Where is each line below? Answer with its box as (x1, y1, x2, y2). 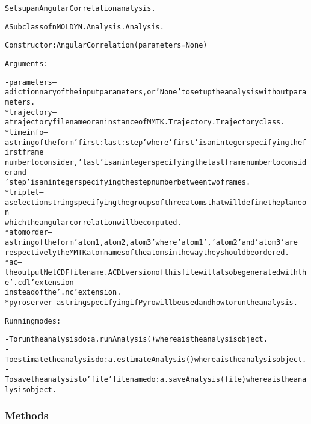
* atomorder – (5, 228, 52, 237)
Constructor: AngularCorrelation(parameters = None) (5, 41, 208, 50)
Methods (5, 408, 49, 423)
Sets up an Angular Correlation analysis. (5, 4, 156, 13)
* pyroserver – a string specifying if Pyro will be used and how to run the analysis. (5, 298, 298, 307)
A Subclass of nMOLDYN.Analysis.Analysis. (5, 22, 164, 31)
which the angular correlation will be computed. (5, 218, 182, 227)
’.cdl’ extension (9, 278, 74, 287)
